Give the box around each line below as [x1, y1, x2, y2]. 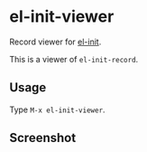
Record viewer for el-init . [9, 36, 102, 47]
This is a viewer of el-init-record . [9, 53, 139, 64]
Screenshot [9, 130, 77, 146]
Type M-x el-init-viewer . [9, 104, 106, 115]
